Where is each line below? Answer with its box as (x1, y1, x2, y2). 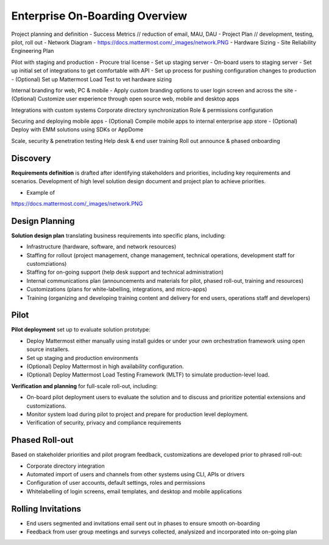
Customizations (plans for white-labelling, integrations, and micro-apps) (26, 286, 207, 293)
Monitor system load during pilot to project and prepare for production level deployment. (26, 411, 249, 418)
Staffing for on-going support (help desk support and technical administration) (26, 268, 224, 276)
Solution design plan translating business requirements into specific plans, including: (11, 232, 226, 239)
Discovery (11, 153, 51, 164)
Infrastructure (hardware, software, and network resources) (26, 243, 177, 251)
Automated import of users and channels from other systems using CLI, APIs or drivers (26, 471, 245, 478)
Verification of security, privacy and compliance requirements (26, 419, 182, 426)
